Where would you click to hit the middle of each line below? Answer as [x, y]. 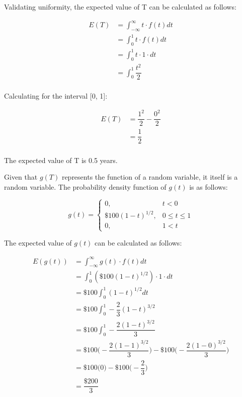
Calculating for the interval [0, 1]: [56, 96]
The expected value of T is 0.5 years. [61, 160]
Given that [21, 177]
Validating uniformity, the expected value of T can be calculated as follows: [120, 7]
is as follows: [209, 186]
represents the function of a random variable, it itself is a [150, 177]
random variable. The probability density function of [85, 186]
